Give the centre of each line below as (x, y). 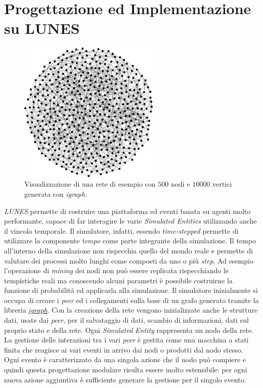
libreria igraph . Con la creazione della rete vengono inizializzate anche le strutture (131, 310)
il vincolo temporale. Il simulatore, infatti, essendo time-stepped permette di (121, 230)
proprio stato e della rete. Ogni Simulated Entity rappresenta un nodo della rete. (129, 330)
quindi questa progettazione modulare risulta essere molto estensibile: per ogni (126, 370)
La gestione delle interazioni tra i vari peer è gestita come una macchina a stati (126, 340)
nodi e (180, 184)
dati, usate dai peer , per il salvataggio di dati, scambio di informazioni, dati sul (126, 320)
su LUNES (42, 28)
